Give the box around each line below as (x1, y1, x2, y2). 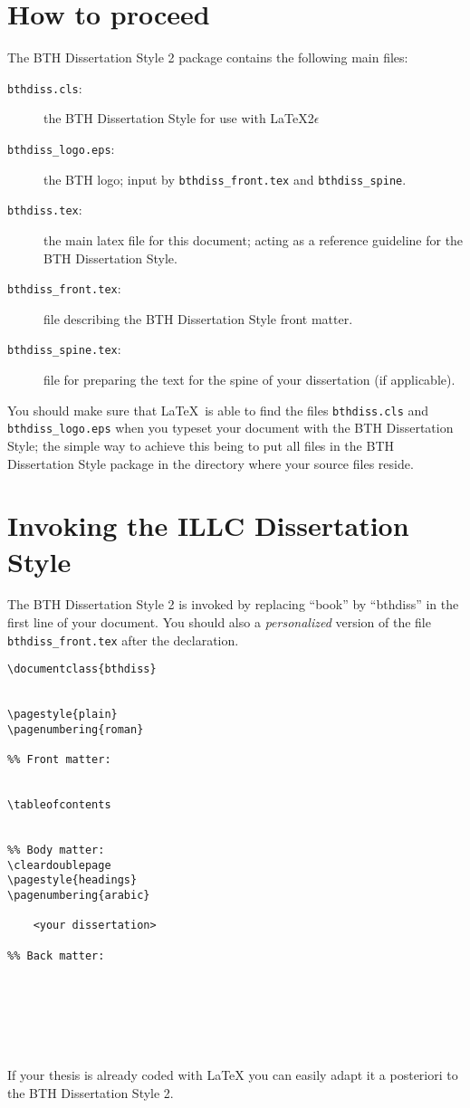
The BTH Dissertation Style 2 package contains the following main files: (7, 48, 408, 67)
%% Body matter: (7, 844, 105, 857)
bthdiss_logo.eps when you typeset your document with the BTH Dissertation (7, 418, 454, 437)
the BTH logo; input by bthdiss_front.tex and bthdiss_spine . (43, 169, 407, 188)
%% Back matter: (7, 949, 105, 962)
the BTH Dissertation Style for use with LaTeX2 (43, 109, 314, 128)
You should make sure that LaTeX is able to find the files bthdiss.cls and (7, 400, 429, 419)
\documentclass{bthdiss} (7, 663, 157, 676)
